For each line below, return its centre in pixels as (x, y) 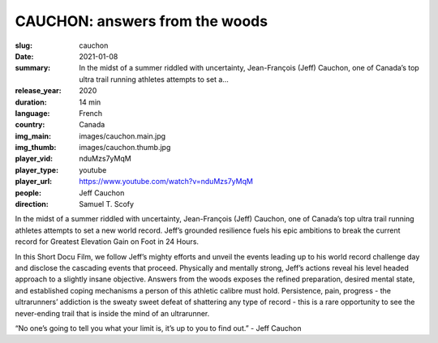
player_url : (34, 182)
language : (32, 113)
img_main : (33, 136)
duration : (31, 102)
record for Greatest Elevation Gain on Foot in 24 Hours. (107, 242)
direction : (32, 204)
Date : (24, 56)
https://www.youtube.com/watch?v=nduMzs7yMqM (166, 182)
